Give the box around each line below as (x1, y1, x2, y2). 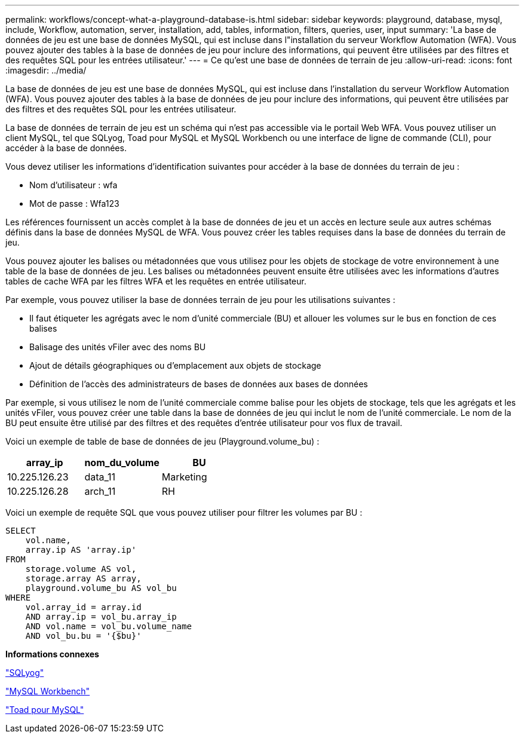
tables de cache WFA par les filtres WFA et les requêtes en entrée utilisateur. (5, 276, 307, 286)
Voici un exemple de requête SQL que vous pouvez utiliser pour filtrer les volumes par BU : (5, 507, 363, 517)
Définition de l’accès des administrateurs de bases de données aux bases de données (29, 379, 368, 389)
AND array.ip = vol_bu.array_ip (25, 612, 177, 621)
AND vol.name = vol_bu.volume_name (25, 621, 192, 631)
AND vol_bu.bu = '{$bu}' (25, 631, 142, 641)
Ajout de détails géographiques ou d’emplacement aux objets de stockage (29, 360, 321, 370)
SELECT (5, 526, 36, 535)
